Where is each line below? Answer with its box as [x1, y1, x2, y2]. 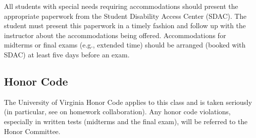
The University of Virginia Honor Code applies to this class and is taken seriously [4, 96, 252, 107]
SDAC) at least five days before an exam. [4, 49, 130, 59]
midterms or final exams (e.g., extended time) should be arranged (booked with [4, 40, 246, 50]
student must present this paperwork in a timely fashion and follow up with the [4, 20, 246, 31]
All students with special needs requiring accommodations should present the [4, 1, 238, 11]
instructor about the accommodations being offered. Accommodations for [4, 30, 226, 40]
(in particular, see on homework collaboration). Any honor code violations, [4, 106, 231, 117]
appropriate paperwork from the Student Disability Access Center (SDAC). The [4, 10, 247, 21]
